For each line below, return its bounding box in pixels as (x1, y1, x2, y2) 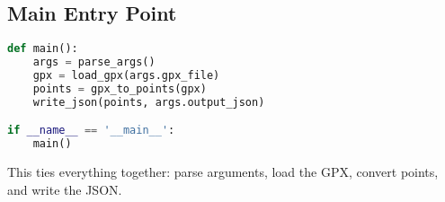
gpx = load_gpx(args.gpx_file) (32, 68, 220, 82)
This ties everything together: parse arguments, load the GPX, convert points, (7, 162, 439, 180)
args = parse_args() (32, 56, 156, 69)
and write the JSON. (7, 180, 122, 198)
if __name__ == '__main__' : (7, 124, 175, 137)
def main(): (7, 42, 78, 56)
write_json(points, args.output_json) (32, 95, 265, 109)
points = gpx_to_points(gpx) (32, 82, 207, 95)
